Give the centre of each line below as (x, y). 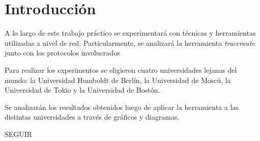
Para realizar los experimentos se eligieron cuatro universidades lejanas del (121, 69)
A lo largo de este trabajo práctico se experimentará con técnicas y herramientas (130, 33)
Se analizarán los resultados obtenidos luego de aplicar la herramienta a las (122, 107)
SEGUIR (19, 134)
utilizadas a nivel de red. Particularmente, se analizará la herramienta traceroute (130, 43)
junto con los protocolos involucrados (62, 53)
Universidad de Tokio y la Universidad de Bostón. (82, 90)
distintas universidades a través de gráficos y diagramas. (92, 117)
